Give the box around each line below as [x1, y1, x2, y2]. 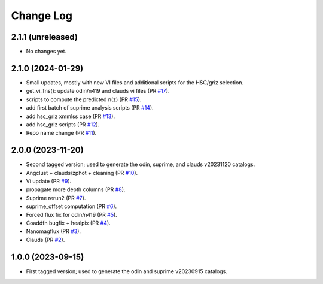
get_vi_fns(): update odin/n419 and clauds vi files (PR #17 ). [26, 87, 170, 95]
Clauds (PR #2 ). [26, 236, 65, 243]
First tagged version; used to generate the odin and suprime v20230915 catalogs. [26, 267, 227, 275]
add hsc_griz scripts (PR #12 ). [26, 120, 100, 128]
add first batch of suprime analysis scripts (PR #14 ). [26, 104, 154, 111]
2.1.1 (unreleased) [11, 32, 78, 42]
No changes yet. [26, 48, 67, 55]
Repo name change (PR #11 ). [26, 129, 97, 137]
